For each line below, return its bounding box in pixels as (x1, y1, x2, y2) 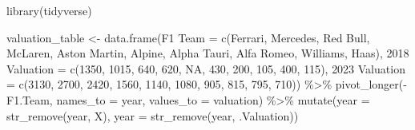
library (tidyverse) (6, 2, 92, 18)
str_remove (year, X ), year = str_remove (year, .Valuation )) (6, 107, 299, 124)
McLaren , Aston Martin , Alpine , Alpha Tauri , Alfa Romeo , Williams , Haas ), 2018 (6, 45, 409, 61)
